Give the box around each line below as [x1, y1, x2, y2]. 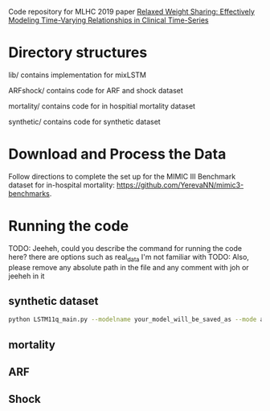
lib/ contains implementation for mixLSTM [8, 70, 147, 80]
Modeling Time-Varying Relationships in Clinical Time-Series [8, 15, 209, 25]
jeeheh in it [8, 271, 45, 281]
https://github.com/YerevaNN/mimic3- [116, 180, 244, 190]
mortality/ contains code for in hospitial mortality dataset [8, 101, 195, 111]
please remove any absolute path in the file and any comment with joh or [8, 262, 249, 272]
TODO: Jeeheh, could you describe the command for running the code [8, 243, 243, 253]
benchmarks [8, 188, 50, 198]
